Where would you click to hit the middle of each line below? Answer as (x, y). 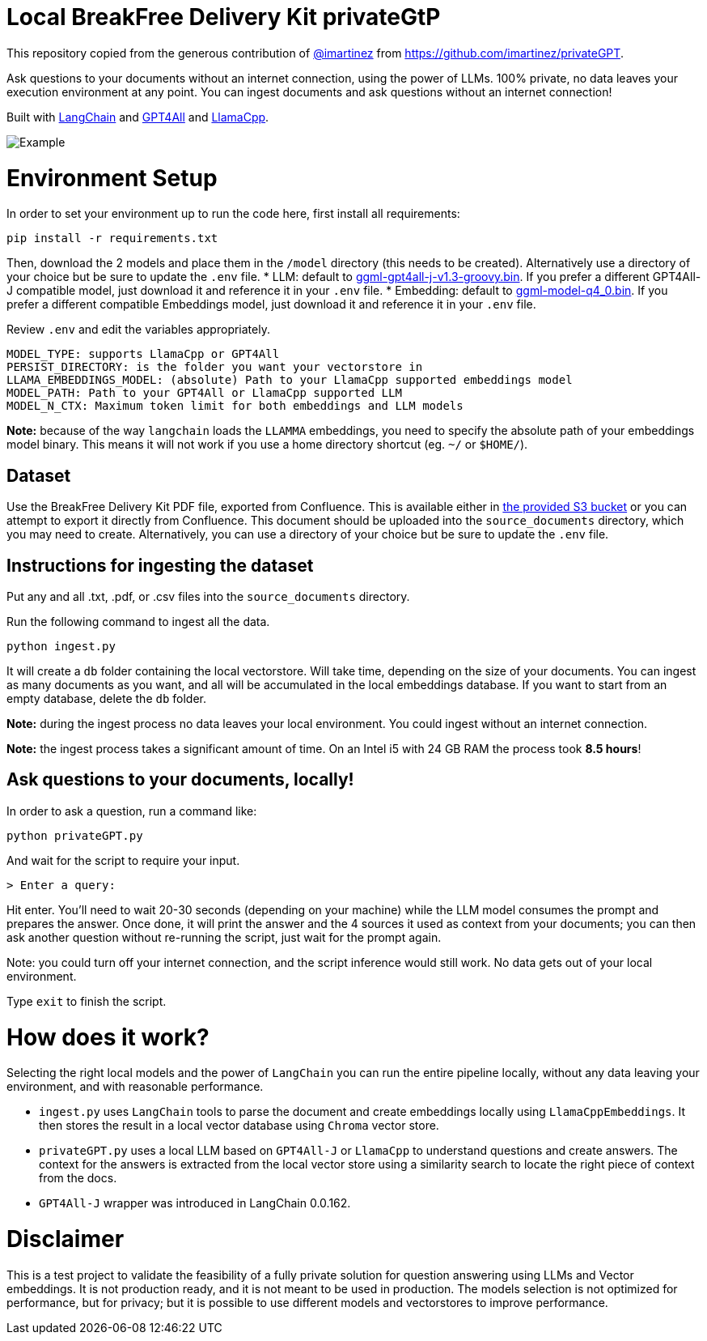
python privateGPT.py (75, 835)
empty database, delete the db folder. (107, 698)
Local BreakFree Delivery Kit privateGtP (224, 17)
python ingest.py (61, 646)
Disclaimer (66, 1239)
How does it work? (108, 1037)
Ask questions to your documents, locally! (180, 780)
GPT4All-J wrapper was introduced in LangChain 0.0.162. (195, 1203)
